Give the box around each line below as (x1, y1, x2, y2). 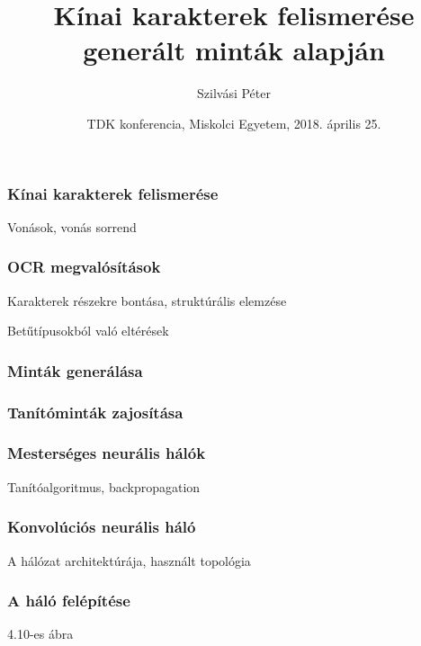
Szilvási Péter (197, 84, 271, 103)
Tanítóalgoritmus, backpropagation (7, 477, 201, 496)
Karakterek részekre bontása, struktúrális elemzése (7, 291, 287, 310)
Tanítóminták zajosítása (7, 400, 184, 423)
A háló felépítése (7, 589, 130, 612)
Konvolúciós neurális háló (7, 516, 196, 538)
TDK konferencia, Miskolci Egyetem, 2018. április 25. (86, 113, 381, 132)
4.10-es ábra (7, 624, 74, 643)
